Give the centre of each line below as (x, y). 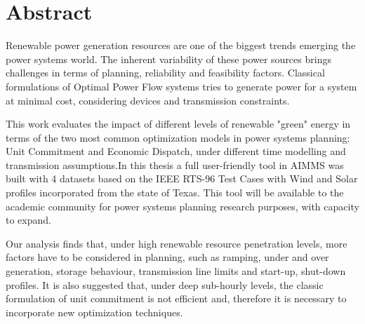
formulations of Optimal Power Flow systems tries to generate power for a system (181, 86)
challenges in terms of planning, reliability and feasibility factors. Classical (165, 73)
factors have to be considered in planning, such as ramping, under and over (167, 257)
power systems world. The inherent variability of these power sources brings (168, 59)
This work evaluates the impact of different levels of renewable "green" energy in (178, 124)
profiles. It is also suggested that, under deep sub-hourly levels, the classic (165, 284)
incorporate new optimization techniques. (94, 312)
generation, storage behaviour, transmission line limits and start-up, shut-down (176, 271)
